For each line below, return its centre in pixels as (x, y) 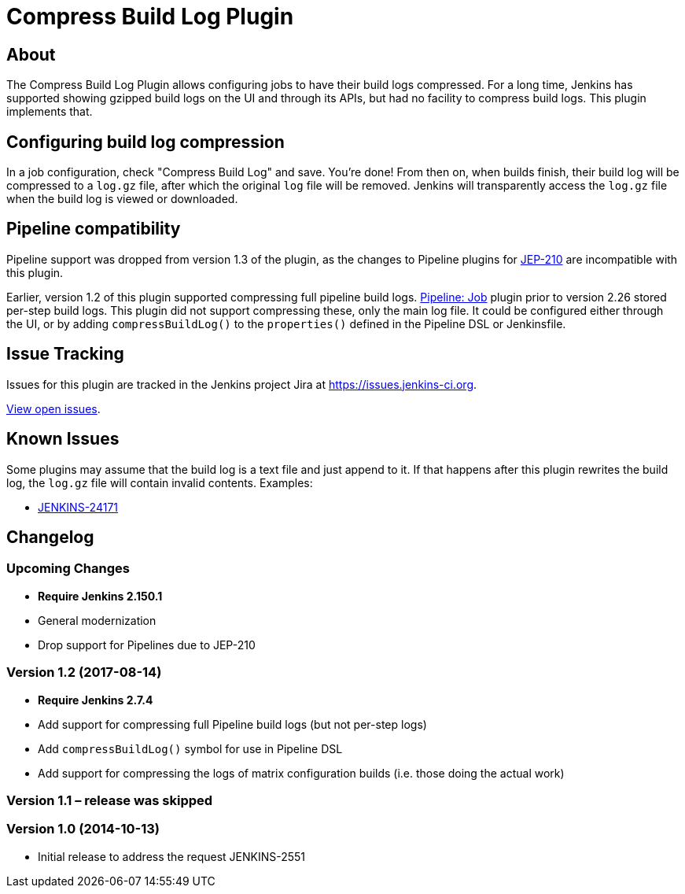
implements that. (50, 112)
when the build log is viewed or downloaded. (122, 199)
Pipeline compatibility (94, 229)
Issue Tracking (65, 354)
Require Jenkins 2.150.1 (100, 596)
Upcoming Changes (68, 569)
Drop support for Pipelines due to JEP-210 (147, 645)
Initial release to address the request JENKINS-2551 (172, 856)
